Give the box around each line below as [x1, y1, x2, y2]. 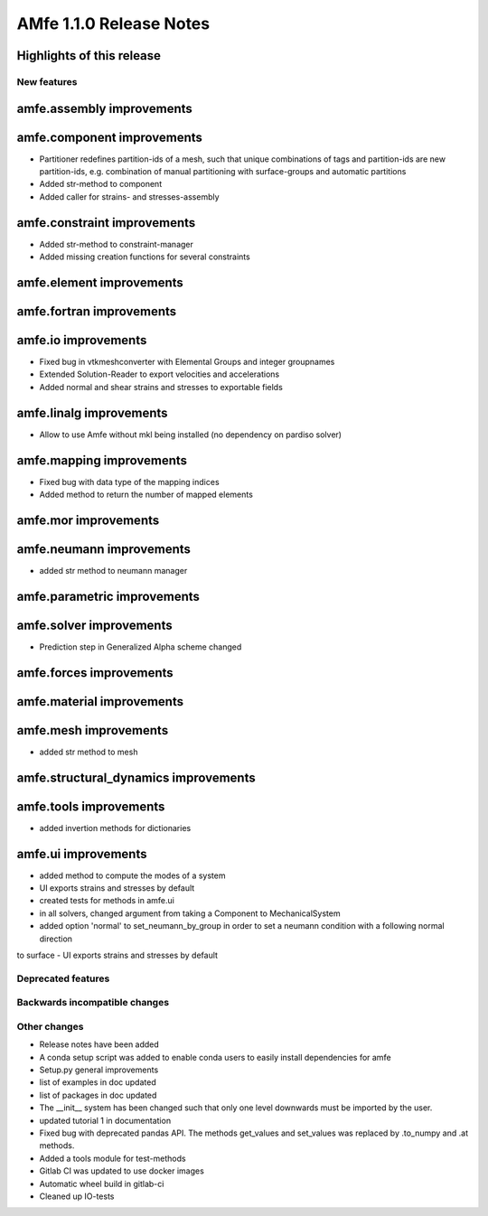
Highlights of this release [16, 48, 162, 63]
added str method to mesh [39, 746, 138, 757]
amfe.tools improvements [16, 799, 165, 814]
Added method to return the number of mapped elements [39, 489, 253, 500]
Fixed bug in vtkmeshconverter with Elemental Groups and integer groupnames [39, 357, 335, 368]
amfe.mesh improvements [16, 723, 169, 738]
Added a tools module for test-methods [39, 1153, 186, 1164]
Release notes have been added [39, 1039, 160, 1050]
